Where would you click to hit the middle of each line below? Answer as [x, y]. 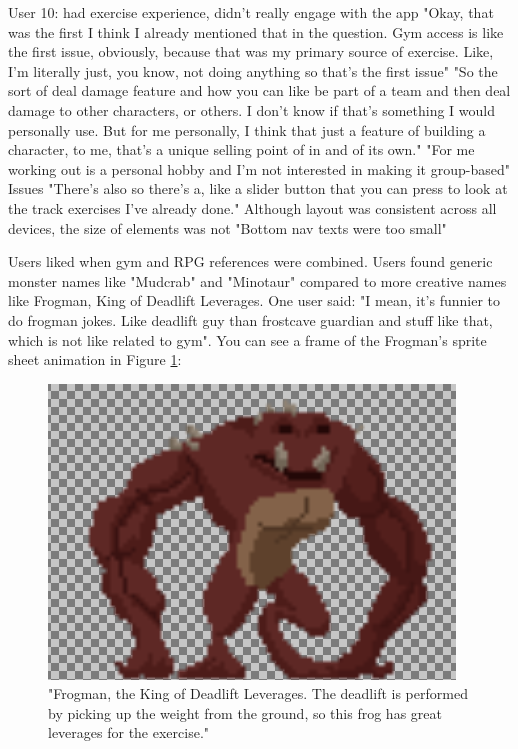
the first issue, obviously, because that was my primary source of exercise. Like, [251, 51]
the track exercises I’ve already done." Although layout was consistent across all [252, 207]
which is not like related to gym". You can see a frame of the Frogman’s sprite [247, 339]
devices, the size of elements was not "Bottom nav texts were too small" [227, 227]
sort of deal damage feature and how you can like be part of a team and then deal [259, 90]
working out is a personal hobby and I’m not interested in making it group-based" [259, 168]
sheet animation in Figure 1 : [95, 359]
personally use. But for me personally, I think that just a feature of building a [247, 129]
